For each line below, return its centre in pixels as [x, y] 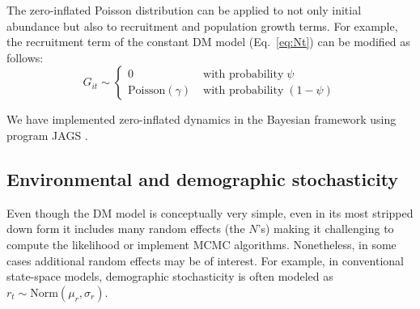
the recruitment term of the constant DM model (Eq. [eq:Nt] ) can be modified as [208, 42]
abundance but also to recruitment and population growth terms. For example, [202, 25]
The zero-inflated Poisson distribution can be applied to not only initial [184, 10]
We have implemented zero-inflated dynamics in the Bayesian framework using [202, 119]
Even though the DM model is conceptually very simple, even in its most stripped [210, 212]
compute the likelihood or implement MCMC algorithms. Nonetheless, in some [202, 244]
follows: [25, 57]
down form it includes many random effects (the [126, 229]
